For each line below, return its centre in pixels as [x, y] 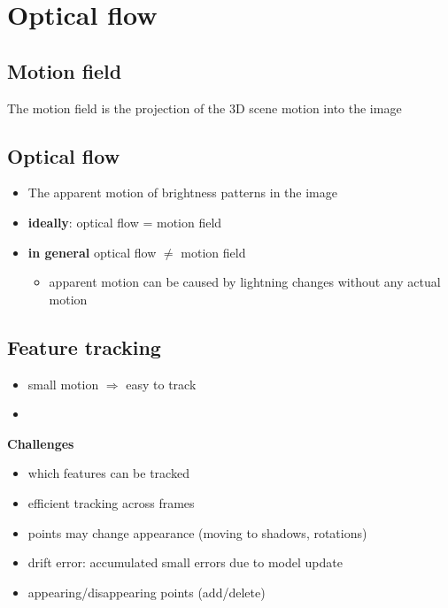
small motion [63, 384]
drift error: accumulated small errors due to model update [185, 562]
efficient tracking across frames [111, 502]
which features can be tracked [108, 473]
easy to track [161, 384]
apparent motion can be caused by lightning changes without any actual [245, 282]
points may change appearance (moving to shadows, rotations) [197, 532]
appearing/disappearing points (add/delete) [147, 592]
